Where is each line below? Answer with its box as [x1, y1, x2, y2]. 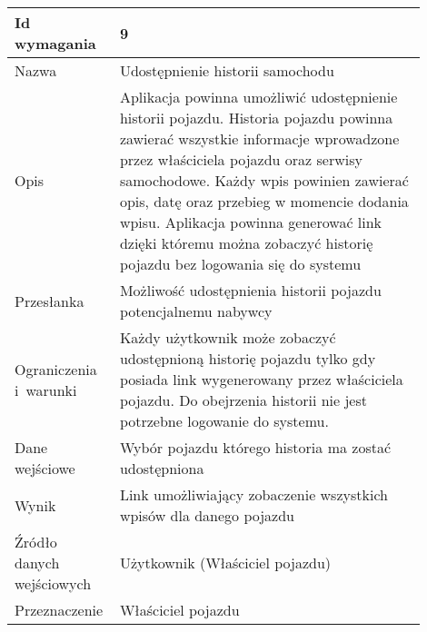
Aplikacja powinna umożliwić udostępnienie [119, 86, 398, 107]
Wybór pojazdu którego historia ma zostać [119, 437, 392, 458]
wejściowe [15, 458, 75, 479]
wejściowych [15, 573, 92, 594]
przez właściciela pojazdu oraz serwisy [119, 149, 362, 170]
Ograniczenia [15, 358, 97, 380]
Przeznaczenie [15, 599, 104, 620]
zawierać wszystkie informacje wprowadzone [119, 128, 400, 149]
